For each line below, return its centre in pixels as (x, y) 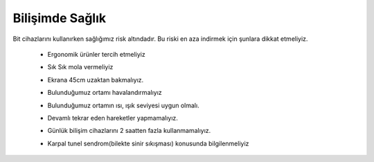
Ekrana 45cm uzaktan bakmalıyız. (96, 80)
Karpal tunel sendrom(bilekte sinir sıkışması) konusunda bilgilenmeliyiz (148, 143)
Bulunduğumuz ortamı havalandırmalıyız (105, 93)
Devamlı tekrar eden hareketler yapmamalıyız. (113, 118)
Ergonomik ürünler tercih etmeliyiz (96, 54)
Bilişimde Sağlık (60, 18)
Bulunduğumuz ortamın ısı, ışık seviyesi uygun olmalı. (124, 105)
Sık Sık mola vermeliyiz (80, 67)
